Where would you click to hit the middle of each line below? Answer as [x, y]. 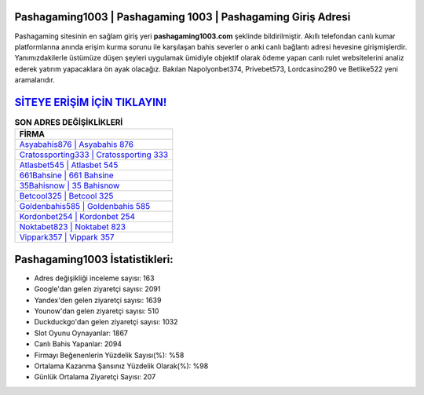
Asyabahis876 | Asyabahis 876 [77, 144]
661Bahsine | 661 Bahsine [66, 175]
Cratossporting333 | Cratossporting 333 [94, 155]
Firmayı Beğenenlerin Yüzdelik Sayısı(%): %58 [109, 355]
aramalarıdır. [35, 80]
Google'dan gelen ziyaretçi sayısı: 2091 [97, 289]
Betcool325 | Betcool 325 [66, 196]
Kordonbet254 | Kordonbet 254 [77, 217]
